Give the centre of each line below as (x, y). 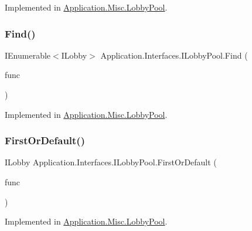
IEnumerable (28, 55)
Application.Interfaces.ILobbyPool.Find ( (174, 55)
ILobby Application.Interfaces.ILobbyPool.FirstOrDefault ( (111, 162)
